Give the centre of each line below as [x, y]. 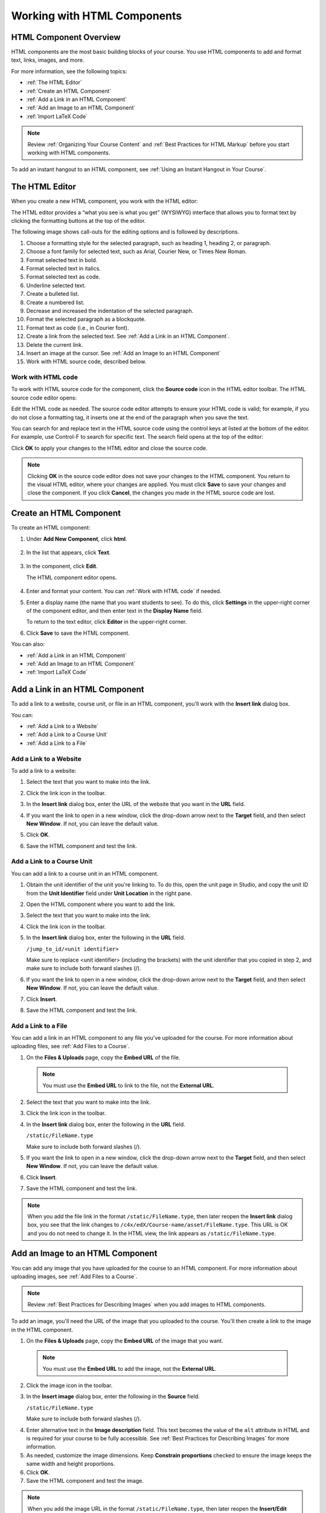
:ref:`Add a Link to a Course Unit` [67, 735]
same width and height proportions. [71, 1464]
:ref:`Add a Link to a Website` [62, 726]
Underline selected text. [56, 285]
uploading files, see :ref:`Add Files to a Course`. [70, 1046]
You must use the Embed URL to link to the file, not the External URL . [128, 1085]
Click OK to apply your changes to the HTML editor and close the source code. [109, 448]
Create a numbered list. [55, 302]
